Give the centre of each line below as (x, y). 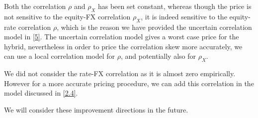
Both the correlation (35, 6)
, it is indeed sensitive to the (184, 16)
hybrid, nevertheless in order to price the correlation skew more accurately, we (123, 46)
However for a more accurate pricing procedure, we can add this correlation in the (129, 83)
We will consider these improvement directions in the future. (96, 109)
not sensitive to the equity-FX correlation (67, 16)
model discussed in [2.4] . (41, 93)
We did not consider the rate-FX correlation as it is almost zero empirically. (120, 73)
